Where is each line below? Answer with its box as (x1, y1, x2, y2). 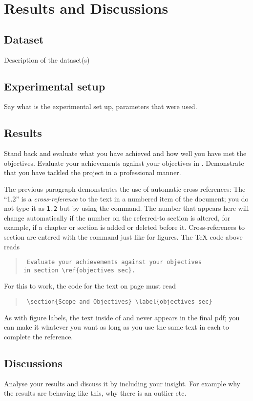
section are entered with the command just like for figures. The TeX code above (4, 231, 243, 242)
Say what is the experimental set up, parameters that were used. (4, 101, 197, 111)
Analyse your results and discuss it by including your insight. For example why (4, 378, 240, 388)
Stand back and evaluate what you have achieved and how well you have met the (4, 148, 247, 158)
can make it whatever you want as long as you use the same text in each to (4, 322, 229, 332)
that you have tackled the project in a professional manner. (4, 167, 181, 178)
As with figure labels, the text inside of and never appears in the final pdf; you (4, 312, 240, 322)
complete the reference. (4, 331, 73, 341)
